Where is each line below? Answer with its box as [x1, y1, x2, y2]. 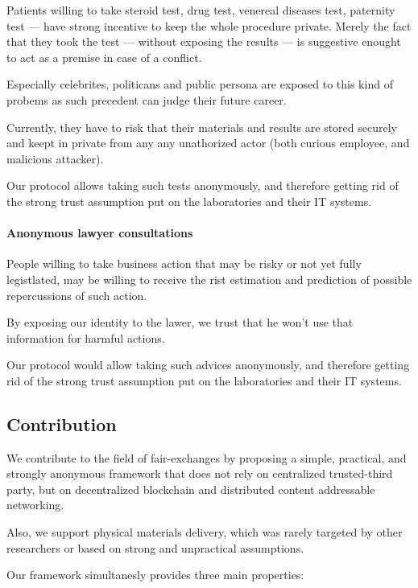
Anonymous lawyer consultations [6, 224, 193, 241]
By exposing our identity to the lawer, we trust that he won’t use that [6, 314, 354, 331]
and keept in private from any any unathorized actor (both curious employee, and [6, 134, 410, 151]
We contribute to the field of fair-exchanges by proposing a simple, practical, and [6, 449, 407, 466]
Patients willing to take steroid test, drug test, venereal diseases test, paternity [6, 2, 395, 18]
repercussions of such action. [6, 286, 147, 303]
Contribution [6, 411, 117, 436]
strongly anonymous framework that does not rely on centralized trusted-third [6, 465, 393, 482]
